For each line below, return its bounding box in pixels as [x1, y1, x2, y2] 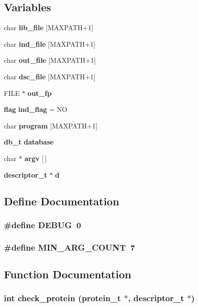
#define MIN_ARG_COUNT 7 [4, 241, 135, 253]
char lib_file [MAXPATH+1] [4, 22, 94, 33]
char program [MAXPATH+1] [4, 120, 98, 130]
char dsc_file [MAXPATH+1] [4, 71, 96, 81]
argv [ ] [24, 153, 47, 163]
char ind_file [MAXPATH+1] [4, 38, 96, 49]
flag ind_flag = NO [4, 104, 67, 114]
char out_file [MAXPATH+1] [4, 55, 96, 65]
